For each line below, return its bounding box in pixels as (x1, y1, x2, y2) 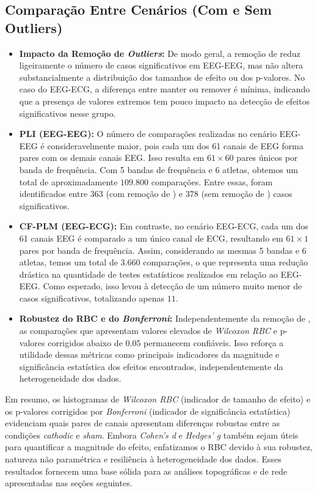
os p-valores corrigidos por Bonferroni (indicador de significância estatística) (5, 404, 291, 417)
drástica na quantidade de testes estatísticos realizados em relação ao (19, 267, 278, 280)
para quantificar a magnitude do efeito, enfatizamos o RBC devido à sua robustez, (5, 440, 313, 453)
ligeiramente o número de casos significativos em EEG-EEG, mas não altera (19, 59, 304, 72)
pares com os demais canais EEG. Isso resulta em (19, 151, 205, 164)
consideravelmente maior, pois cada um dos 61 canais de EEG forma (47, 139, 304, 152)
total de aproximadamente (19, 175, 118, 188)
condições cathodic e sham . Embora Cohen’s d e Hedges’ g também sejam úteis (5, 428, 299, 441)
